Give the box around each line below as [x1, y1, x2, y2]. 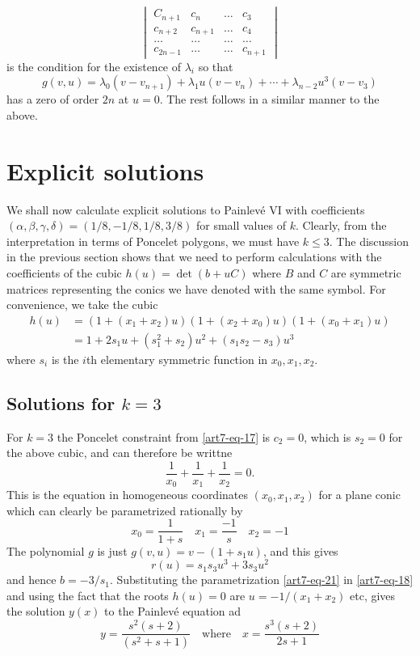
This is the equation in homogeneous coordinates [6, 486, 249, 503]
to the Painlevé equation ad [104, 603, 241, 620]
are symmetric [330, 264, 401, 281]
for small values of [195, 217, 286, 234]
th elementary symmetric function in [86, 350, 268, 367]
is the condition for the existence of [6, 57, 182, 74]
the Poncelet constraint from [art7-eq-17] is [57, 428, 271, 445]
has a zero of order [6, 91, 99, 108]
